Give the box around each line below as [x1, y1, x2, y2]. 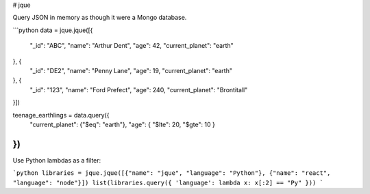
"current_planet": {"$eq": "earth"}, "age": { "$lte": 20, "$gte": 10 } [29, 120, 216, 128]
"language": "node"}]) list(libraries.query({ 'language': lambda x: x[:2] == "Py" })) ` [12, 178, 323, 186]
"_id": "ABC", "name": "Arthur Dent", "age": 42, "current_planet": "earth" [29, 42, 234, 50]
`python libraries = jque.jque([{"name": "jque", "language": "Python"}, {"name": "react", [12, 169, 331, 177]
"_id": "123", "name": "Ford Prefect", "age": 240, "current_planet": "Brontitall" [29, 85, 248, 94]
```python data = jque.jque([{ [12, 26, 93, 34]
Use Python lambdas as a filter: [12, 156, 101, 164]
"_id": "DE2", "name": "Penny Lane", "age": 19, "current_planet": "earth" [29, 66, 233, 74]
